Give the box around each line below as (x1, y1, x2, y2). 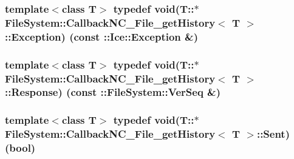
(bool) (5, 140, 36, 155)
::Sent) (256, 126, 290, 141)
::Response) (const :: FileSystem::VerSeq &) (5, 84, 221, 100)
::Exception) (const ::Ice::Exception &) (5, 29, 198, 44)
